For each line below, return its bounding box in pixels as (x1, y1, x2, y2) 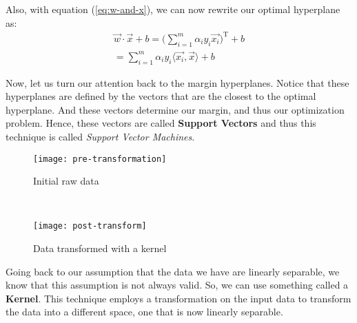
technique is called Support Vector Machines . (6, 129, 195, 143)
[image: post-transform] (33, 221, 147, 231)
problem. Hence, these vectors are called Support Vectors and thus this (6, 116, 316, 130)
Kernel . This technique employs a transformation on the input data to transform (6, 291, 351, 305)
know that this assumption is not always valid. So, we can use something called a (6, 278, 349, 292)
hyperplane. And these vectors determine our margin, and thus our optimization (6, 102, 345, 116)
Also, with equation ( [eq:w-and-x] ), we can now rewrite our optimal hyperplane (6, 2, 340, 16)
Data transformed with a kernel (33, 241, 167, 256)
